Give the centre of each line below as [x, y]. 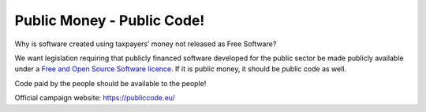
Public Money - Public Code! [110, 20]
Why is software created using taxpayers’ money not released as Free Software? [146, 44]
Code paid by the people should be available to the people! [110, 83]
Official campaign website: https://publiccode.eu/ [95, 98]
